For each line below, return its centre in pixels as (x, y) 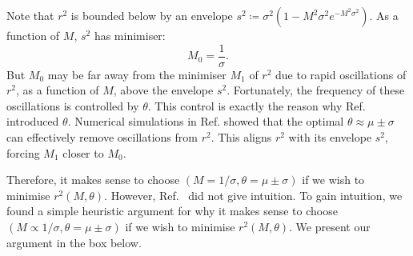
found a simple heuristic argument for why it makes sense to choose (172, 211)
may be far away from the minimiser (137, 74)
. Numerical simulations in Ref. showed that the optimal (206, 121)
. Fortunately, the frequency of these (316, 90)
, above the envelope (163, 90)
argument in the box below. (74, 242)
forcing (23, 152)
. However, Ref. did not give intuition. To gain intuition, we (253, 195)
